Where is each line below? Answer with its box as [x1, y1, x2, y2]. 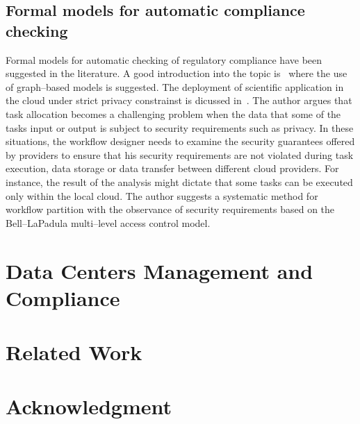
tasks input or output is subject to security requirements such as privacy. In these [6, 120, 354, 135]
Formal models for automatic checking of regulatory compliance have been [6, 52, 322, 67]
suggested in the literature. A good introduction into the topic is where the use [6, 66, 347, 80]
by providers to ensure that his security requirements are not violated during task [6, 147, 354, 162]
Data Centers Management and [6, 256, 313, 285]
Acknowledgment [6, 392, 172, 421]
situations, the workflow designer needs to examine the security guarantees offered [6, 134, 355, 149]
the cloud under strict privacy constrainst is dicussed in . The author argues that [6, 93, 352, 108]
